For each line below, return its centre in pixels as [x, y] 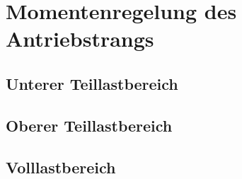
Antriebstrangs [80, 39]
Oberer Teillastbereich [89, 125]
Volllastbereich [61, 167]
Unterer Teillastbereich [92, 83]
